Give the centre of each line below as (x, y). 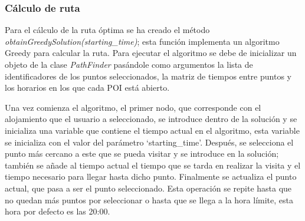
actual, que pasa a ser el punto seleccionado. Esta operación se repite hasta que (148, 188)
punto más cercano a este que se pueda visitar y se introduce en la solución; (142, 154)
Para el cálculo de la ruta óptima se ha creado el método (107, 30)
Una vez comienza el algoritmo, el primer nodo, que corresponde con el (133, 107)
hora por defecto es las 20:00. (58, 211)
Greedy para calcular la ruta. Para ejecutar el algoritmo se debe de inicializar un (151, 53)
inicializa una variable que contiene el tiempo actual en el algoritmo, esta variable (152, 130)
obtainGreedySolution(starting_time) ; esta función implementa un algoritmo (142, 41)
